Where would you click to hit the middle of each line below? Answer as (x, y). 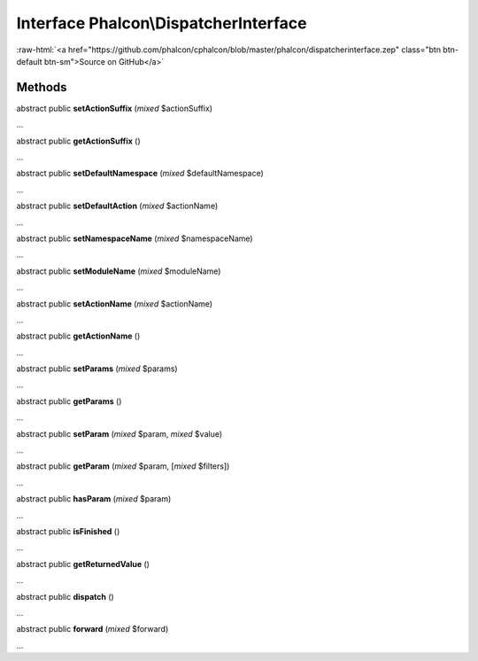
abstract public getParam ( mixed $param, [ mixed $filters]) (123, 466)
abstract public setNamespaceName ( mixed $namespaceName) (135, 238)
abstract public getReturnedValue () (83, 564)
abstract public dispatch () (65, 596)
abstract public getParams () (69, 401)
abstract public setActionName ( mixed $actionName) (114, 303)
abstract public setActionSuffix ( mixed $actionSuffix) (114, 108)
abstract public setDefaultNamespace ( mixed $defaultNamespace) (140, 174)
